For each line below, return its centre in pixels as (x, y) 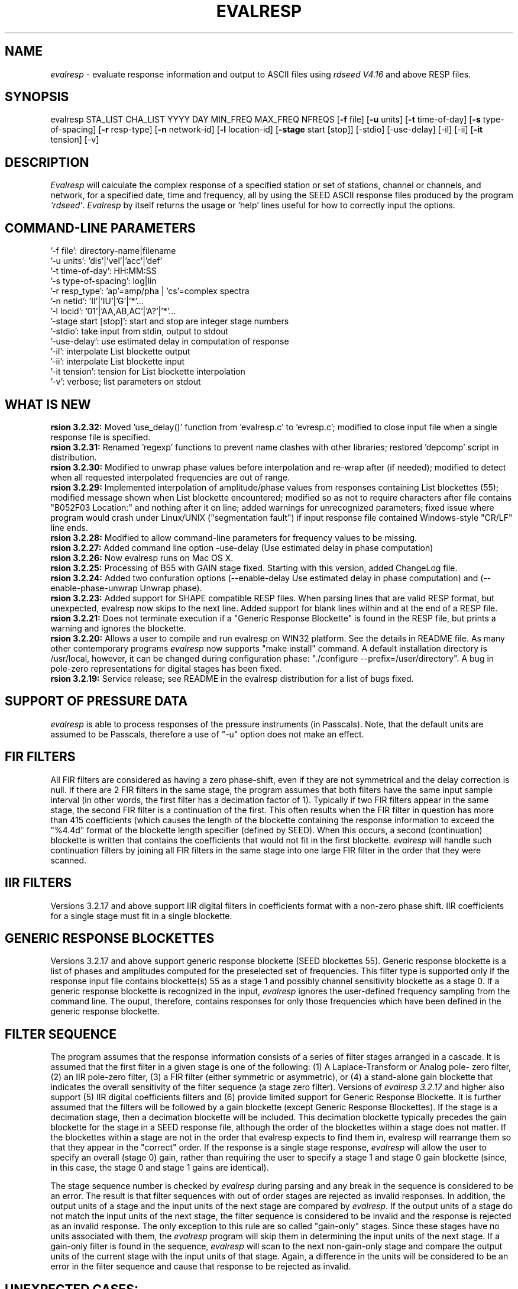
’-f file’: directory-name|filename (113, 251)
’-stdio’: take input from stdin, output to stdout (140, 331)
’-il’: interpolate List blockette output (120, 352)
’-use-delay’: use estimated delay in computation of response (170, 341)
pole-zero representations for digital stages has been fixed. (166, 668)
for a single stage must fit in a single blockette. (141, 916)
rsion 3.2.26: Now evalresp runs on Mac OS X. (142, 558)
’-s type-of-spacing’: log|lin (103, 281)
